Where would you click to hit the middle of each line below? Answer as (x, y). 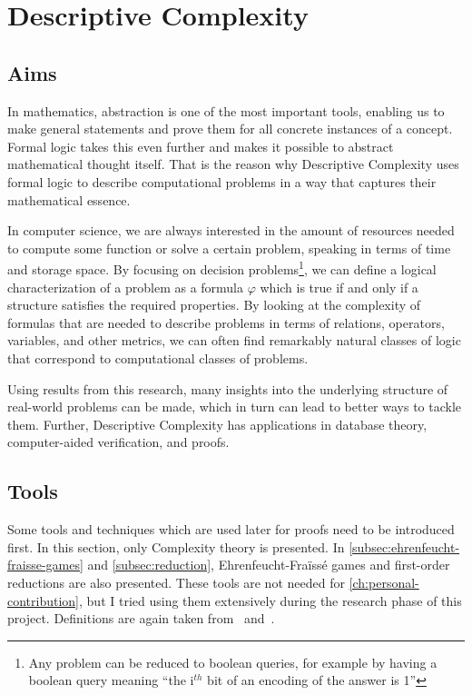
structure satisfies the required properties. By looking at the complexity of (214, 305)
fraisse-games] (45, 565)
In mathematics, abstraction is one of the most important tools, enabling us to (226, 110)
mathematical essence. (69, 199)
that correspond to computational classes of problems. (158, 357)
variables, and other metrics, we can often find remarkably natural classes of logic (234, 340)
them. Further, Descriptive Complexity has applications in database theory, (217, 424)
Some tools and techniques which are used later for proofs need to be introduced (231, 529)
